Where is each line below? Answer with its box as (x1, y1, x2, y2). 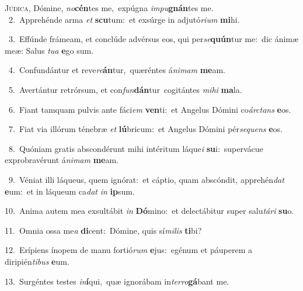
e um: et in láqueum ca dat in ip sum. (5, 185, 135, 197)
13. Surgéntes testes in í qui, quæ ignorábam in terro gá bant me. (5, 275, 229, 287)
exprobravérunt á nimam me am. (5, 154, 119, 166)
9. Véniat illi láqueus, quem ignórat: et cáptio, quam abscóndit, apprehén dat (8, 173, 284, 185)
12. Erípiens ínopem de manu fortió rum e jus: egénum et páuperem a (5, 244, 253, 256)
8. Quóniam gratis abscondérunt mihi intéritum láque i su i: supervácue (8, 142, 263, 154)
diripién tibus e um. (5, 255, 69, 267)
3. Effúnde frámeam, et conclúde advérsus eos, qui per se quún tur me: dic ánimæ (8, 33, 299, 45)
